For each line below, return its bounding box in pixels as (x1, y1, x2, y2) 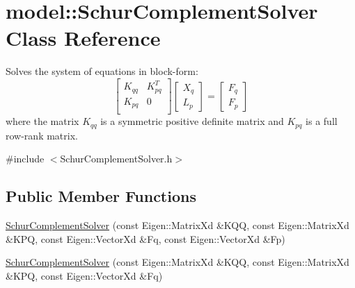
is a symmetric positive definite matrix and (100, 114, 284, 128)
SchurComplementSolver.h (60, 151, 173, 166)
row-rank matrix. (6, 128, 78, 142)
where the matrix (6, 114, 79, 128)
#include (6, 151, 45, 166)
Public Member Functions (6, 185, 196, 207)
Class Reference (6, 24, 161, 52)
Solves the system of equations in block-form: (6, 64, 198, 78)
